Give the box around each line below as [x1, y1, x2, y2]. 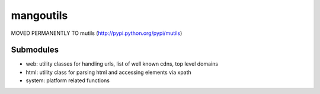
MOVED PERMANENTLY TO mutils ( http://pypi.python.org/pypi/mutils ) [11, 30, 183, 37]
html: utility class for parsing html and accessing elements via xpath [25, 69, 192, 76]
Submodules [11, 45, 59, 55]
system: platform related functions [25, 77, 110, 84]
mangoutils [11, 9, 68, 22]
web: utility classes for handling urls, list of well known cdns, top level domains [25, 60, 219, 67]
